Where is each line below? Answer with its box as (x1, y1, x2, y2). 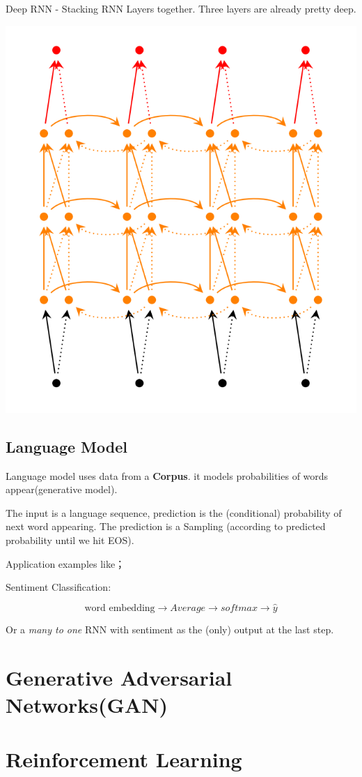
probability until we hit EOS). (6, 532, 134, 547)
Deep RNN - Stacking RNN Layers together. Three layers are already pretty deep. (6, 1, 356, 15)
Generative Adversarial (6, 663, 233, 691)
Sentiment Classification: (6, 580, 111, 594)
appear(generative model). (6, 482, 118, 497)
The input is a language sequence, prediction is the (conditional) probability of (6, 505, 342, 520)
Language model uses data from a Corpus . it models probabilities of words (6, 468, 329, 483)
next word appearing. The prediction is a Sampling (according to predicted (6, 519, 326, 534)
